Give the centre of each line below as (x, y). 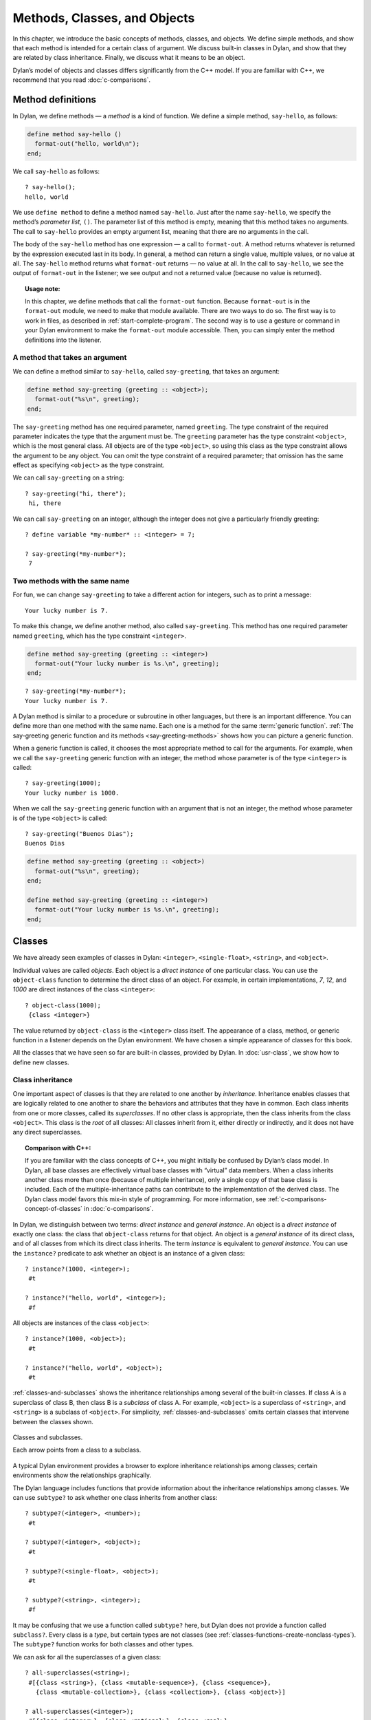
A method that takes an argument (70, 358)
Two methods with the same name (71, 581)
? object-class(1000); (63, 1005)
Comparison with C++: (58, 1148)
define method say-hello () (74, 134)
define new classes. (41, 1062)
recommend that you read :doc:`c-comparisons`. (82, 80)
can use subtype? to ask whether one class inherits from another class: (115, 1497)
